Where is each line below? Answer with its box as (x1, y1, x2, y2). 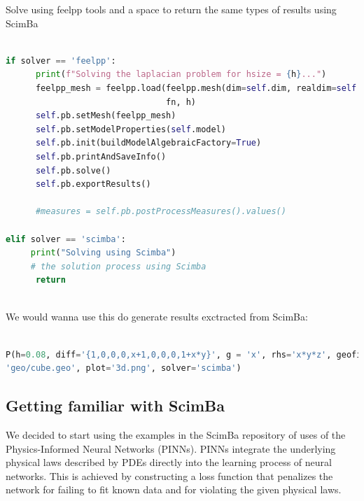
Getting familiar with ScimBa (6, 395, 225, 416)
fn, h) (166, 97, 197, 107)
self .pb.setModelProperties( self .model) (35, 124, 227, 134)
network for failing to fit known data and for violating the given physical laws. (6, 482, 342, 497)
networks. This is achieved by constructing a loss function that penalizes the (6, 468, 333, 483)
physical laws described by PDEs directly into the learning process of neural (6, 455, 332, 470)
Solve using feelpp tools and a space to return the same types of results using (6, 2, 337, 16)
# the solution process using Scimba (30, 261, 206, 271)
